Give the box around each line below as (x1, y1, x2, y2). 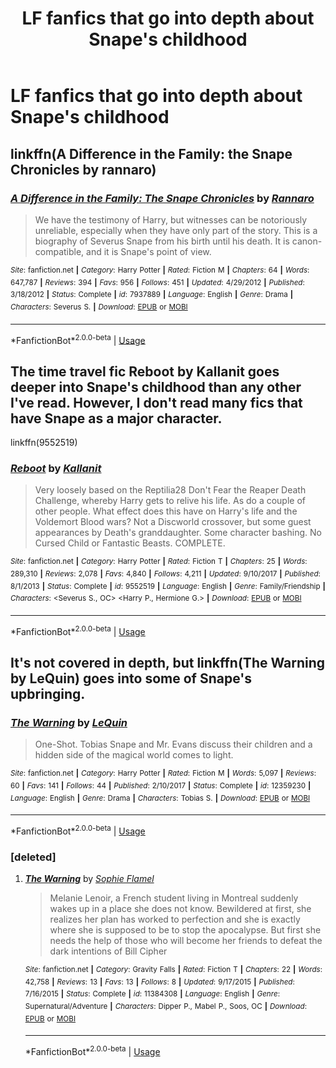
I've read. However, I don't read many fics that (10, 394, 303, 411)
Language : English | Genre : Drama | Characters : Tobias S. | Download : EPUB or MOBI (10, 793, 311, 803)
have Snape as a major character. (10, 410, 223, 427)
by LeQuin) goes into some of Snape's (10, 670, 252, 687)
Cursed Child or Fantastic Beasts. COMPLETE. (34, 537, 226, 549)
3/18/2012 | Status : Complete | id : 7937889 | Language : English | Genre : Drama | (10, 290, 294, 300)
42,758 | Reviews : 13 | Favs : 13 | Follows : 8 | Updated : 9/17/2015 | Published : (24, 977, 295, 987)
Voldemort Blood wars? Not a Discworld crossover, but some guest (34, 516, 312, 528)
